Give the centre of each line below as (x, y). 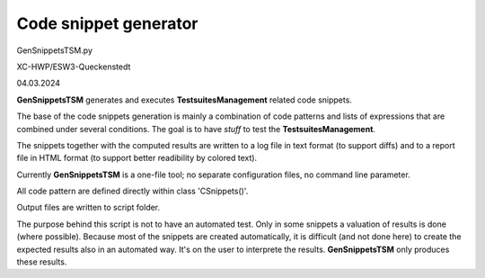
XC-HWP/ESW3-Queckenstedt (74, 67)
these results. (42, 262)
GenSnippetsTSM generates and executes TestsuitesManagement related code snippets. (184, 100)
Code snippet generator (107, 23)
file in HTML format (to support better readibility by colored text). (137, 158)
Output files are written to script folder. (88, 208)
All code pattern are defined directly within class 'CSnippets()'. (132, 191)
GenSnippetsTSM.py (55, 50)
